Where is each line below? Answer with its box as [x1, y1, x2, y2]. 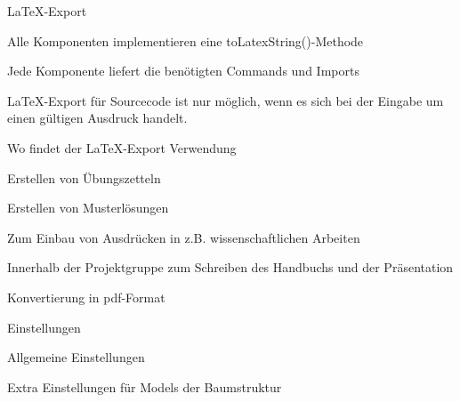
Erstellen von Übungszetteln [7, 168, 161, 187]
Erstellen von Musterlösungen [7, 198, 169, 217]
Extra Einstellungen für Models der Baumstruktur [7, 377, 282, 396]
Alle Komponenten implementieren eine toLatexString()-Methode [7, 31, 364, 50]
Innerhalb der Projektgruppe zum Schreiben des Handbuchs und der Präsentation [7, 258, 454, 277]
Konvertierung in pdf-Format [7, 287, 165, 306]
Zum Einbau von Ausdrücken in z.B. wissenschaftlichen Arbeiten [7, 228, 360, 246]
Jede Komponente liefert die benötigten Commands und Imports [7, 61, 359, 80]
